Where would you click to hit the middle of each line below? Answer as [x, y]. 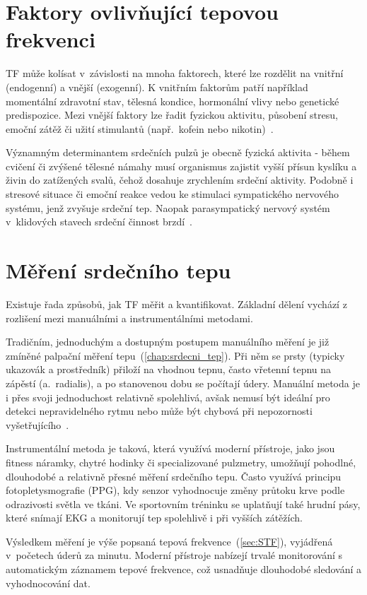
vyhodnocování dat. [48, 583]
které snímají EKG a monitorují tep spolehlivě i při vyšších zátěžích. [154, 518]
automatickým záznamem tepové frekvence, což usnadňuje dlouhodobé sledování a [184, 569]
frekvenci [51, 39]
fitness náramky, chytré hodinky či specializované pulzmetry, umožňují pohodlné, [181, 462]
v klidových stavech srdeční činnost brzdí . [99, 222]
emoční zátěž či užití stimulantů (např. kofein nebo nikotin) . [140, 128]
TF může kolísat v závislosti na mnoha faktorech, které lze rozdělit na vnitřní [175, 73]
